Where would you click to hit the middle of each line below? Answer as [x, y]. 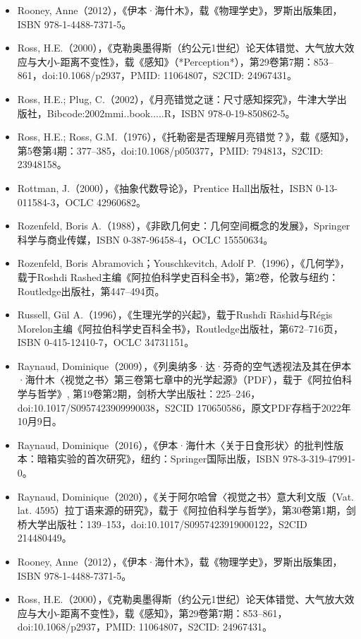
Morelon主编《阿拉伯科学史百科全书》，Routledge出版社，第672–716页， [180, 328]
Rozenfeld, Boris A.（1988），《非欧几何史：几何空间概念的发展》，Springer [184, 226]
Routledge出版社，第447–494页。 [91, 291]
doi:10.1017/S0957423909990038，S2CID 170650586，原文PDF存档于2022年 [184, 407]
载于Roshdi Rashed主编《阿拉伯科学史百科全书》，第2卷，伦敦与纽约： [178, 276]
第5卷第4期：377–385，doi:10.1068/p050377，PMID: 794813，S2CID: [170, 150]
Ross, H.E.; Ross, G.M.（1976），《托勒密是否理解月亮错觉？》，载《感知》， [186, 137]
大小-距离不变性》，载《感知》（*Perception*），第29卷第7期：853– [185, 61]
